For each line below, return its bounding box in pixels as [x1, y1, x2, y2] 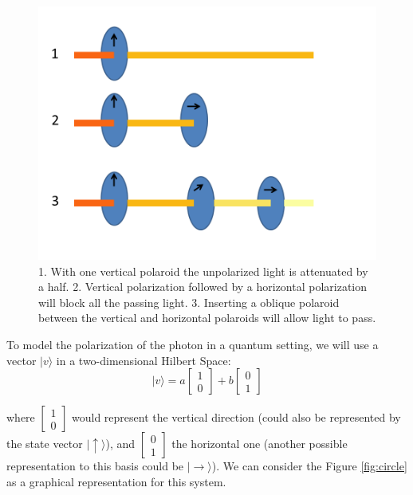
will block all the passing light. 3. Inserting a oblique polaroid [38, 293, 340, 310]
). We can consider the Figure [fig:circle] [211, 458, 407, 474]
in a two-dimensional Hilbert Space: [56, 352, 231, 368]
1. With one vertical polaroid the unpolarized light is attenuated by [38, 262, 368, 279]
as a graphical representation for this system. [6, 473, 226, 489]
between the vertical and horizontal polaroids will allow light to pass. [38, 309, 376, 326]
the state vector [6, 435, 83, 452]
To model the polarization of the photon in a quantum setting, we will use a [6, 336, 379, 352]
